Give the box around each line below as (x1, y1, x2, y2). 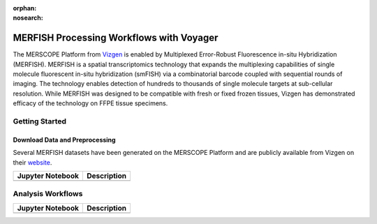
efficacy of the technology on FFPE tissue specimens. (13, 99, 168, 107)
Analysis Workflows (13, 189, 83, 199)
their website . (13, 158, 52, 167)
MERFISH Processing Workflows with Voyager (13, 32, 219, 44)
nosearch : (13, 14, 43, 22)
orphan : (13, 4, 37, 12)
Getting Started (13, 117, 66, 126)
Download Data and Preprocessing (13, 135, 116, 144)
